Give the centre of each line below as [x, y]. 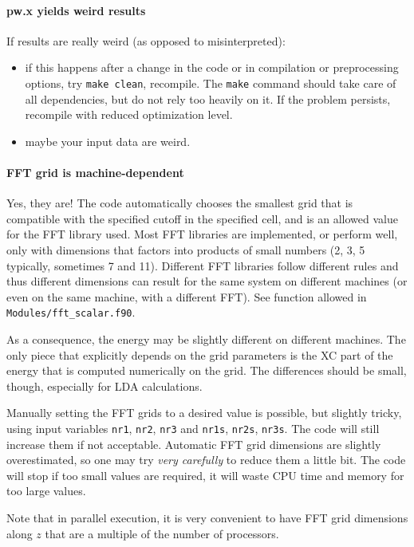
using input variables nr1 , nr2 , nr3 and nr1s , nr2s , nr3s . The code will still [193, 428]
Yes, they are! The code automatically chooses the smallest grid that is [180, 203]
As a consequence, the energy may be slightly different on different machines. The [206, 339]
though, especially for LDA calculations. [104, 386]
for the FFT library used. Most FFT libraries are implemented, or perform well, [202, 234]
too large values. [46, 491]
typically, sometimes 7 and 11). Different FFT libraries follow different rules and [203, 265]
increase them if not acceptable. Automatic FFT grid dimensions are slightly [194, 444]
